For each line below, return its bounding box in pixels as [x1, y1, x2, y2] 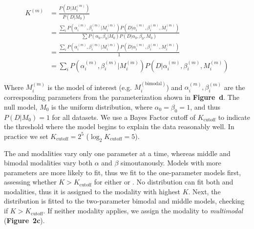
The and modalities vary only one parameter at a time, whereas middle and [4, 148, 231, 158]
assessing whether [4, 177, 57, 187]
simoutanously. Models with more [121, 158, 221, 168]
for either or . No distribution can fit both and [94, 177, 233, 187]
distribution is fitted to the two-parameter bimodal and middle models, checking [4, 196, 245, 206]
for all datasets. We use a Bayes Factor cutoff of [52, 112, 196, 122]
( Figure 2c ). [4, 215, 45, 225]
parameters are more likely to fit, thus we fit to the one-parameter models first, [4, 167, 241, 177]
